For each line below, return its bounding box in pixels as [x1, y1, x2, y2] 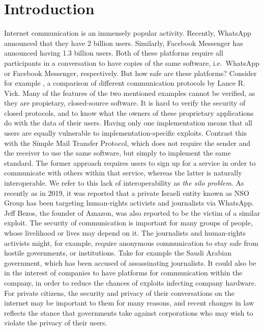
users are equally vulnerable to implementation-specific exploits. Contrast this [4, 128, 247, 138]
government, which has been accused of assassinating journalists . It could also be [4, 257, 256, 268]
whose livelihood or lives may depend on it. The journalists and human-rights [4, 227, 246, 238]
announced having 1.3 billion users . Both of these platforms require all [4, 47, 223, 58]
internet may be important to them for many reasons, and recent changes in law [4, 297, 254, 308]
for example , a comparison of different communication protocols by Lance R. [4, 78, 245, 88]
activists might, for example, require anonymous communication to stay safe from [4, 237, 258, 248]
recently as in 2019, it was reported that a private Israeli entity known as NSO [4, 187, 249, 198]
